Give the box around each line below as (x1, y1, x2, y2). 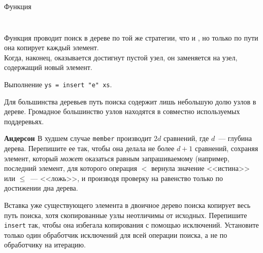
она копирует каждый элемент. (4, 42, 99, 53)
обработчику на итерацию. (4, 239, 86, 250)
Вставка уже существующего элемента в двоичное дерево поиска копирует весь (4, 200, 251, 210)
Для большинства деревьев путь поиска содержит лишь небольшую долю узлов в (4, 96, 256, 106)
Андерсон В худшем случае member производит (4, 133, 152, 143)
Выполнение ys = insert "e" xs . (4, 79, 112, 89)
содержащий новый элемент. (4, 62, 92, 73)
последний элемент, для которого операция (4, 163, 137, 173)
